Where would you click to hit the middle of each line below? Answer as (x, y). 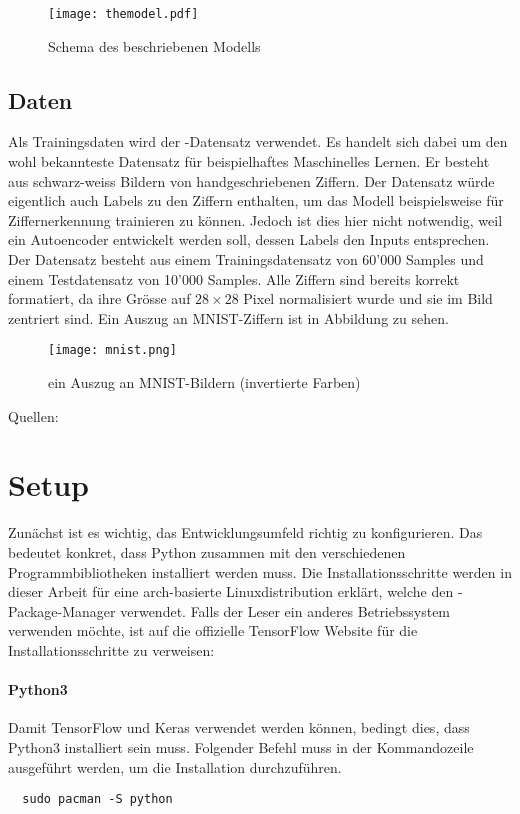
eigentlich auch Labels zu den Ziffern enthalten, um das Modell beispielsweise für (256, 200)
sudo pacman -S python (97, 799)
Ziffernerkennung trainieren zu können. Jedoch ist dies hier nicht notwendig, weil (255, 219)
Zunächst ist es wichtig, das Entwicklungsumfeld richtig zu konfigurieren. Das (245, 532)
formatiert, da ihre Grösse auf (99, 298)
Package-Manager (62, 610)
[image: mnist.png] (112, 350)
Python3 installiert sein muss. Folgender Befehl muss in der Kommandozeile (241, 746)
